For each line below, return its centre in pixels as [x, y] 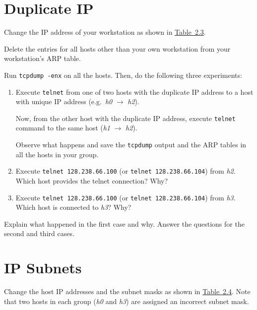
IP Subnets [43, 268]
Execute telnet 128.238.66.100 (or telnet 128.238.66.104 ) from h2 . [126, 171]
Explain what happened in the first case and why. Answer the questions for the [124, 223]
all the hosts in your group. [57, 154]
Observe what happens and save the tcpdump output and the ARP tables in [131, 145]
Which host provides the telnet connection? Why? [92, 180]
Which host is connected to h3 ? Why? [73, 207]
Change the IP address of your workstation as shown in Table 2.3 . [105, 32]
